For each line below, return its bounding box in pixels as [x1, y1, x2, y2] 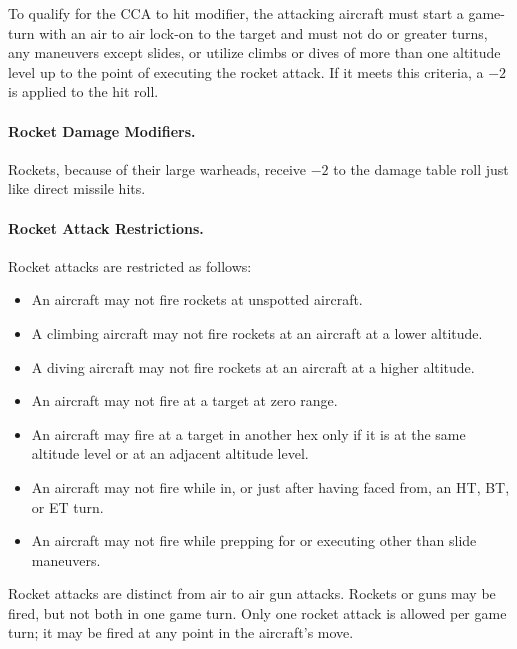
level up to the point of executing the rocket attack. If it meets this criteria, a [8, 61, 484, 82]
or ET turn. [31, 496, 104, 517]
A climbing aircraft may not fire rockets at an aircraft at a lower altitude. [31, 322, 483, 343]
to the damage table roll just [333, 158, 509, 179]
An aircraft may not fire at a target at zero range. [31, 390, 338, 411]
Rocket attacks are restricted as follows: [8, 255, 252, 276]
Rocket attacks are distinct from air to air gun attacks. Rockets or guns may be [8, 583, 496, 604]
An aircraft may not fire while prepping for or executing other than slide [31, 530, 477, 551]
